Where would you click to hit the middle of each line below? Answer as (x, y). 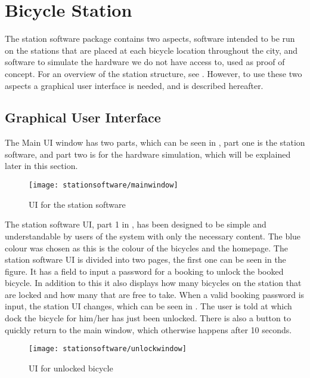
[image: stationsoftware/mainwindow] (103, 185)
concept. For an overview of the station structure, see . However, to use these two (154, 73)
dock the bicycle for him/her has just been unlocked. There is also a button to (148, 318)
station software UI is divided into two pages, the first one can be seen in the (145, 259)
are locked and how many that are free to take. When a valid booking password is (155, 294)
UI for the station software (77, 204)
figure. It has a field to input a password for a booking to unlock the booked (144, 271)
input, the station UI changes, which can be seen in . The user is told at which (148, 306)
